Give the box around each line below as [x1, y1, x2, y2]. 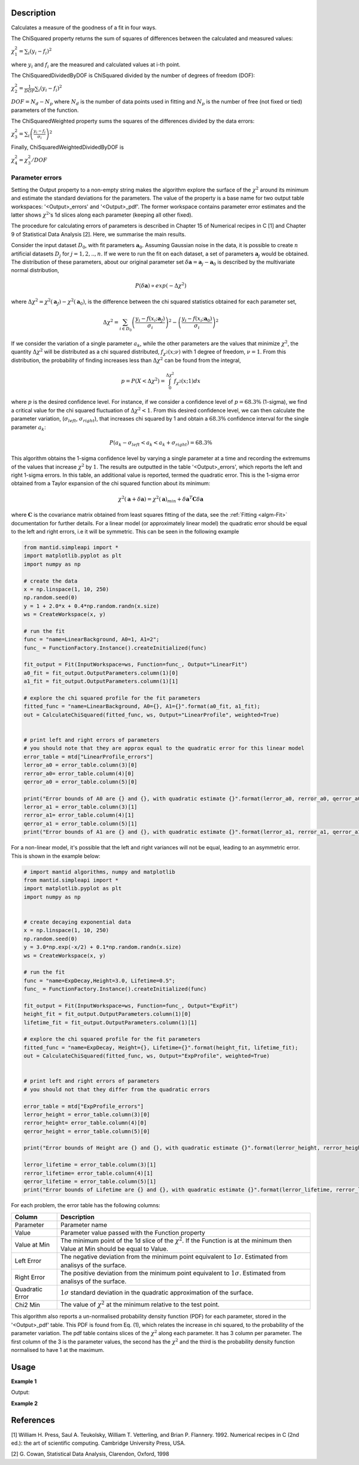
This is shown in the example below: [11, 852, 101, 860]
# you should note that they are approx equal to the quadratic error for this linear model [23, 745, 305, 752]
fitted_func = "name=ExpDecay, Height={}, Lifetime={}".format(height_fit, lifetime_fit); [23, 1044, 299, 1051]
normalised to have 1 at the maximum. [11, 1346, 105, 1353]
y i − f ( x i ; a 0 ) [181, 315, 212, 323]
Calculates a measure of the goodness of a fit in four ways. [11, 24, 157, 31]
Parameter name [60, 1220, 108, 1229]
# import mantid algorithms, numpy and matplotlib [23, 868, 176, 875]
